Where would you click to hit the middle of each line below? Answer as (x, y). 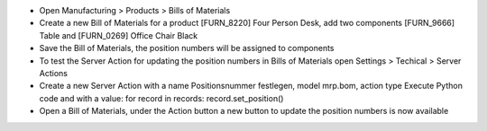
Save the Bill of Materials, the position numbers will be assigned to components (187, 48)
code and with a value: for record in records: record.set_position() (161, 98)
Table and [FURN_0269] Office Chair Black (119, 35)
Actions (53, 73)
